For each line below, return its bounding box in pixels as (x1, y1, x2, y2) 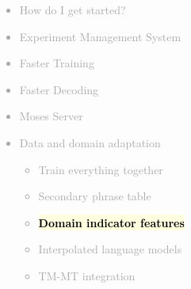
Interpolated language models (38, 241, 182, 257)
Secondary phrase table (38, 188, 151, 204)
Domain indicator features (38, 214, 185, 230)
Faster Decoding (19, 81, 99, 97)
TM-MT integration (38, 267, 136, 283)
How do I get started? (19, 2, 126, 17)
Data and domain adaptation (19, 134, 161, 150)
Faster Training (19, 55, 94, 71)
